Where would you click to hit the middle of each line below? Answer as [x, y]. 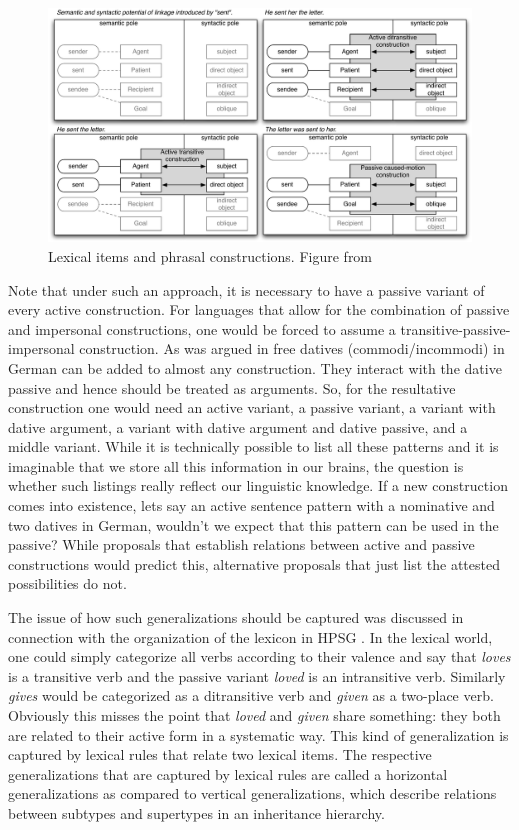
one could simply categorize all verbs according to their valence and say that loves [259, 656]
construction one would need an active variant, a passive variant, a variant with [252, 407]
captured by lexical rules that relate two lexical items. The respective [220, 754]
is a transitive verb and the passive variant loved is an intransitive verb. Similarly [257, 675]
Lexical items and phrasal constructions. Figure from [210, 255]
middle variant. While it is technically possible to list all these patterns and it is [253, 446]
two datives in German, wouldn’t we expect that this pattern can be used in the [253, 524]
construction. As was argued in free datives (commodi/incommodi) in [292, 348]
